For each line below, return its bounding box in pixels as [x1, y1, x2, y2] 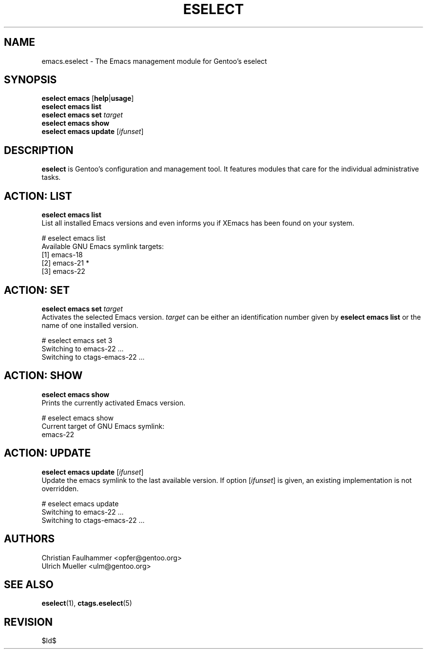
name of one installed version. [41, 321, 138, 329]
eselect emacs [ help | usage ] [41, 94, 134, 103]
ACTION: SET [4, 284, 70, 296]
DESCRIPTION [4, 144, 74, 156]
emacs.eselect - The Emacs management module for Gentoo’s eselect [41, 57, 267, 65]
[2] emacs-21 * [41, 259, 89, 268]
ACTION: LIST [4, 190, 72, 202]
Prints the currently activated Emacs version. [41, 398, 186, 407]
